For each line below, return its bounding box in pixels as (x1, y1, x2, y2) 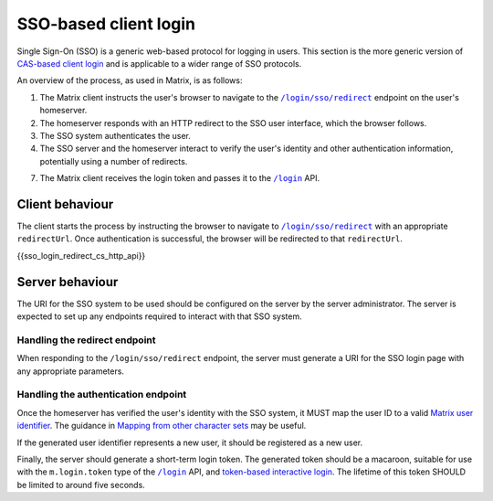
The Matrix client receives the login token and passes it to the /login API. (39, 173, 320, 184)
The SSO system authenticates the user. (39, 130, 192, 141)
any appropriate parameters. (16, 366, 125, 377)
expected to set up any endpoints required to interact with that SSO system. (16, 311, 302, 322)
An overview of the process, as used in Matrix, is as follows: (16, 75, 243, 86)
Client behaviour (16, 197, 114, 212)
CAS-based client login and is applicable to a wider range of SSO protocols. (16, 58, 302, 69)
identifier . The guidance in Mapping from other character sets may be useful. (16, 421, 307, 432)
